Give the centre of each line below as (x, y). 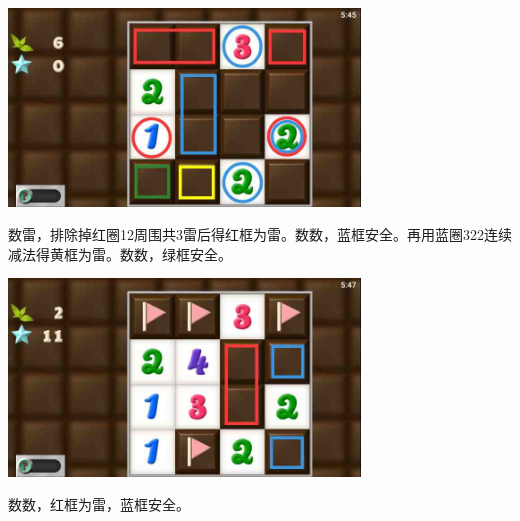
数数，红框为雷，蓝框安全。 (99, 504)
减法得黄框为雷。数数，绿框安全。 (120, 253)
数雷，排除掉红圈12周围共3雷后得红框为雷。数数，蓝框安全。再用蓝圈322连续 (260, 234)
